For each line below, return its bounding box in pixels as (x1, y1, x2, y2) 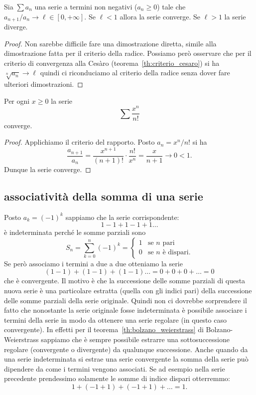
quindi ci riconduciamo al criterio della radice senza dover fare (40, 67, 230, 78)
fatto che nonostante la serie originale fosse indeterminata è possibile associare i (4, 305, 247, 315)
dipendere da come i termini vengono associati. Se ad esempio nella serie (4, 363, 225, 374)
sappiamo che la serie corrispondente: (65, 211, 179, 222)
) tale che (157, 1, 186, 11)
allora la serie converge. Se (120, 11, 201, 21)
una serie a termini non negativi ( (34, 1, 137, 11)
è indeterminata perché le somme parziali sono (4, 227, 146, 237)
